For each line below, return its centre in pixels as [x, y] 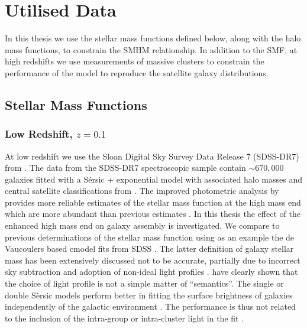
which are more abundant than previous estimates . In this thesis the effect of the [153, 214]
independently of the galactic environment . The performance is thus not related [150, 306]
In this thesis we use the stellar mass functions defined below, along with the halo [153, 38]
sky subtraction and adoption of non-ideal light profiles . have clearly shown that [151, 272]
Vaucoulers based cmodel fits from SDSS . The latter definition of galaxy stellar [149, 249]
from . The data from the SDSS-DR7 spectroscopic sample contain [125, 168]
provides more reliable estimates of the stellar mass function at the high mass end [153, 202]
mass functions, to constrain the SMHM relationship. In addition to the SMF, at [151, 49]
